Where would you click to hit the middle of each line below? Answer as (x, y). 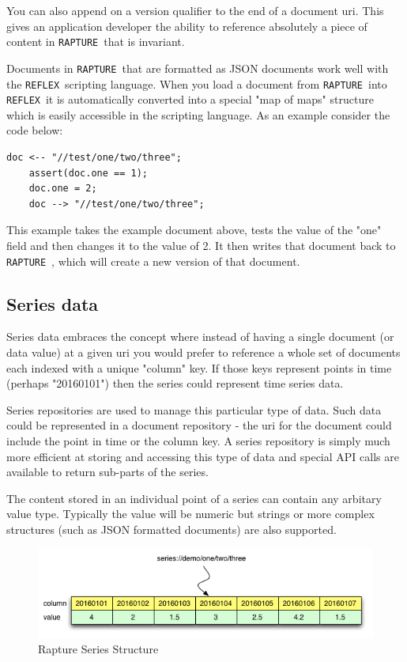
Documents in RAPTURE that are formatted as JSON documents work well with (198, 68)
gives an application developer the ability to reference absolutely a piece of (187, 26)
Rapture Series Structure (98, 649)
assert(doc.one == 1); (88, 173)
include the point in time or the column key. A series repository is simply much (198, 440)
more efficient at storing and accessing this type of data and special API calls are (203, 456)
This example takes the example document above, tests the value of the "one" (194, 230)
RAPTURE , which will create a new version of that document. (153, 261)
